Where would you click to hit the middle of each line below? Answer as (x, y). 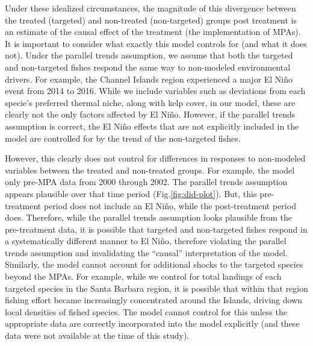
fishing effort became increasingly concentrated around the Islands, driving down (154, 300)
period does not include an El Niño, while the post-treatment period (170, 205)
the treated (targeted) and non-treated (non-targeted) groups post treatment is (151, 20)
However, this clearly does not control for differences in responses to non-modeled (155, 158)
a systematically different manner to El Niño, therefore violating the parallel (146, 241)
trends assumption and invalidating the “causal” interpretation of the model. (146, 252)
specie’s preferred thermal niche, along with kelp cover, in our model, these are (150, 102)
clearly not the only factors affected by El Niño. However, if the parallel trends (150, 114)
